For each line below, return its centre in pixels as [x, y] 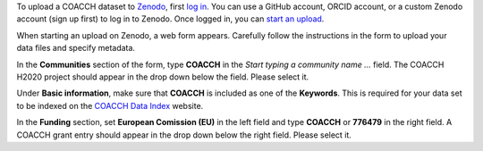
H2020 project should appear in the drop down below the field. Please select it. [163, 77]
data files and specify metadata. [76, 48]
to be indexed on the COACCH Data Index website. [110, 105]
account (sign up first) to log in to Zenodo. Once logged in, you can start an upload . [170, 19]
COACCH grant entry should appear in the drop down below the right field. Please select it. [184, 135]
